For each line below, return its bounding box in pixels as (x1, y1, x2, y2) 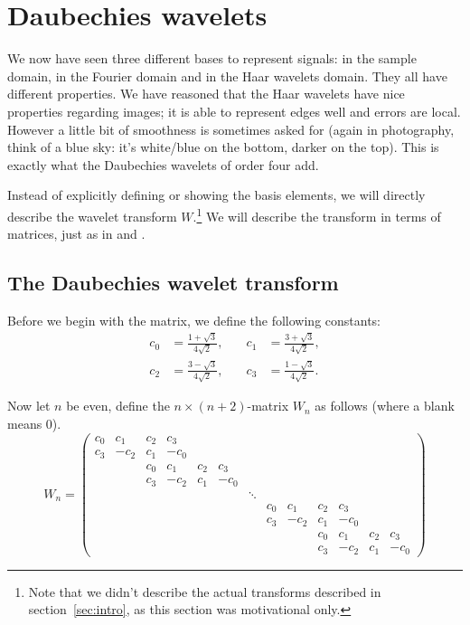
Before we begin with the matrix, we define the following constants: (7, 310, 381, 329)
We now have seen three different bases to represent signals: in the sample (7, 49, 417, 68)
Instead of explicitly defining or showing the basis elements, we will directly (7, 185, 426, 204)
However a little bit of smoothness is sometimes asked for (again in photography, (7, 119, 455, 138)
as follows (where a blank (315, 396, 455, 415)
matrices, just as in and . (7, 224, 146, 243)
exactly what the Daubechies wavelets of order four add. (7, 155, 319, 174)
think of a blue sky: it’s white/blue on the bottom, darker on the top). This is (7, 137, 439, 156)
